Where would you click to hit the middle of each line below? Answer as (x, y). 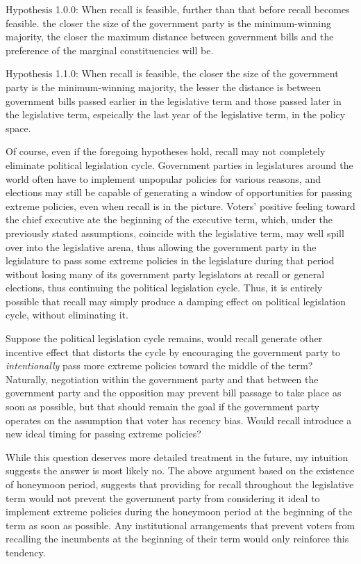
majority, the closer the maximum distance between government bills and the (170, 37)
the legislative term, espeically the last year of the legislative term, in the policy (176, 114)
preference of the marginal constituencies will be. (110, 50)
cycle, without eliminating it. (67, 315)
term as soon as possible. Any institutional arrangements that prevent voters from (180, 525)
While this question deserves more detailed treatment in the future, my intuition (177, 457)
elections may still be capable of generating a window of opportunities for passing (179, 192)
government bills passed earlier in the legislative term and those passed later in (174, 100)
